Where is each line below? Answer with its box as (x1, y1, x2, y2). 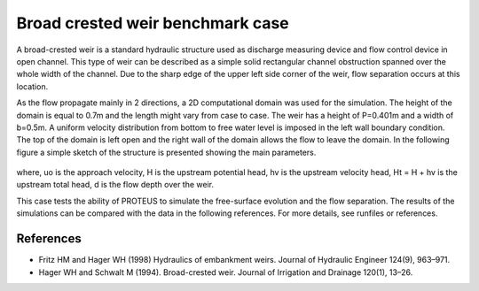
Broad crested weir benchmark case (16, 13, 289, 33)
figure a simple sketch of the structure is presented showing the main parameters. (16, 147, 317, 157)
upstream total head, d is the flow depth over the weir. (16, 180, 215, 190)
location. (16, 80, 49, 92)
